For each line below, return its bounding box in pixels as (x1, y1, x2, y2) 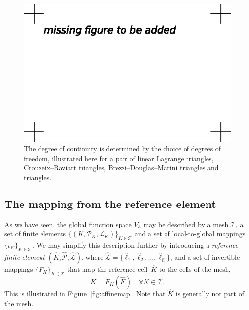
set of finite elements (4, 228, 66, 239)
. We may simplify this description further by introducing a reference (32, 240, 238, 250)
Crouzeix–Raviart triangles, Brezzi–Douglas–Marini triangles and (24, 163, 219, 173)
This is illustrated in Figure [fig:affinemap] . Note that (4, 289, 166, 299)
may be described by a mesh (143, 219, 228, 229)
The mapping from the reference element (4, 196, 216, 211)
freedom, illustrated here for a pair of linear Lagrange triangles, (24, 153, 214, 163)
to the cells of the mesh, (159, 264, 231, 274)
